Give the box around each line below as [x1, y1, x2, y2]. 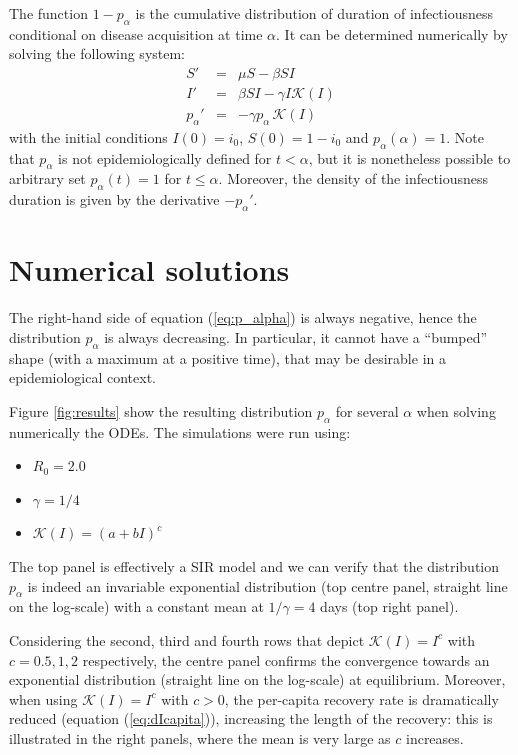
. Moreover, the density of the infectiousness [218, 168, 489, 189]
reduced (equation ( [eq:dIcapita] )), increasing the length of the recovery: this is [9, 708, 493, 729]
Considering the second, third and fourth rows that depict [9, 629, 365, 650]
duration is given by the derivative [9, 189, 220, 210]
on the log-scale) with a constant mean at [9, 596, 264, 617]
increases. [405, 727, 464, 748]
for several [335, 400, 399, 421]
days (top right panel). [320, 596, 459, 617]
